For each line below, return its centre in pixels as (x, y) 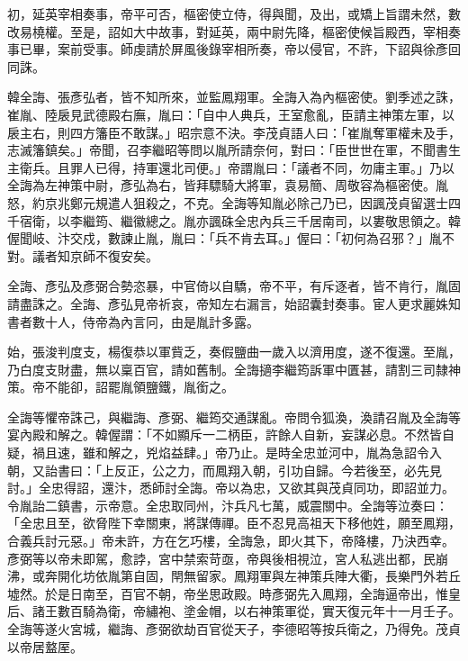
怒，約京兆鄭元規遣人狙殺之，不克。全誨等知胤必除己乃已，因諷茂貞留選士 (228, 202)
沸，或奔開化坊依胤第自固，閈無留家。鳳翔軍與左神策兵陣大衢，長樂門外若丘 (234, 576)
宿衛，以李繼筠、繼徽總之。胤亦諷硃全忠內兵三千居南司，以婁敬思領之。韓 (240, 220)
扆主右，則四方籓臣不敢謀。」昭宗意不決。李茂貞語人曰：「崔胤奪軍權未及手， (234, 132)
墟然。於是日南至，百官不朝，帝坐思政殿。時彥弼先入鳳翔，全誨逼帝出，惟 (228, 593)
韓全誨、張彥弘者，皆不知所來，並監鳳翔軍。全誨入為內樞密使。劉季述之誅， (234, 97)
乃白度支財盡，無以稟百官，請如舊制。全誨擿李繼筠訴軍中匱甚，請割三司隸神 (234, 369)
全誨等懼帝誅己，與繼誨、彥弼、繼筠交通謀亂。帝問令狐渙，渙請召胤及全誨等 (234, 417)
